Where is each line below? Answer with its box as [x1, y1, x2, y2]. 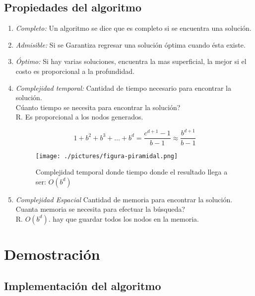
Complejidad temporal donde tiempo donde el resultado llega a [35, 167, 228, 177]
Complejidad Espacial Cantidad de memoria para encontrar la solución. [15, 194, 233, 204]
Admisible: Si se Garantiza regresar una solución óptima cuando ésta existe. [15, 39, 246, 50]
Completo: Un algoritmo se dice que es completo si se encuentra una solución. [15, 23, 252, 33]
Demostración [4, 244, 100, 264]
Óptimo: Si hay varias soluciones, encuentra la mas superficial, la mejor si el [15, 56, 247, 66]
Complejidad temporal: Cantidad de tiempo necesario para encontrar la [15, 82, 231, 93]
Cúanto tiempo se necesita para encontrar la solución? [15, 102, 181, 112]
